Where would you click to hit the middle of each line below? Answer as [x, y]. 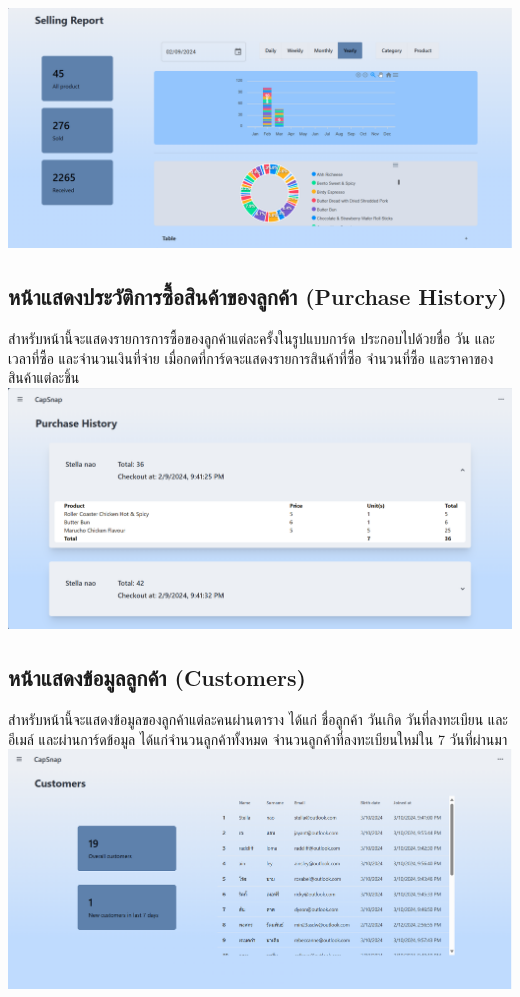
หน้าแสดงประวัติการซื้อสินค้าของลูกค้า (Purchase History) [257, 296]
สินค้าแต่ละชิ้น [44, 377]
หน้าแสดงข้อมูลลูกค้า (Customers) [157, 677]
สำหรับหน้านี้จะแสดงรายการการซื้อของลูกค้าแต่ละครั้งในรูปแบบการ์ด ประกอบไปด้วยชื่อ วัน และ [251, 337]
